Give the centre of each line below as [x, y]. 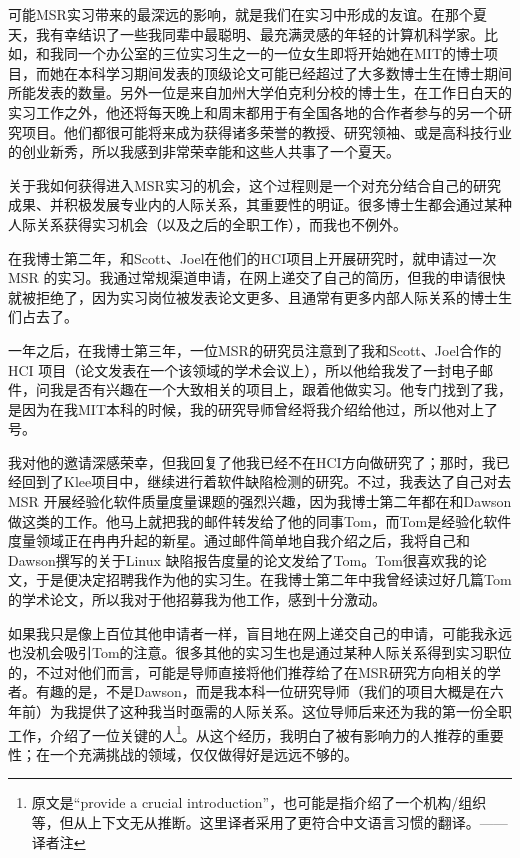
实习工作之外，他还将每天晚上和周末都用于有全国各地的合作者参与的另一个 [253, 111]
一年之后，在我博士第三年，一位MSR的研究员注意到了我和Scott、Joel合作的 [255, 349]
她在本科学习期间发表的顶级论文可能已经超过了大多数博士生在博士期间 [280, 72]
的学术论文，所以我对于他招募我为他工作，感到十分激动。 [197, 599]
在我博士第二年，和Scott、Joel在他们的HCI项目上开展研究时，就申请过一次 [252, 257]
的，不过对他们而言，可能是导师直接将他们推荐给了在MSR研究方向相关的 [247, 671]
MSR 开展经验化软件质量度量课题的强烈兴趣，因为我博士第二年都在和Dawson [260, 501]
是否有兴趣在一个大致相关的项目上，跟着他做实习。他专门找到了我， [287, 389]
